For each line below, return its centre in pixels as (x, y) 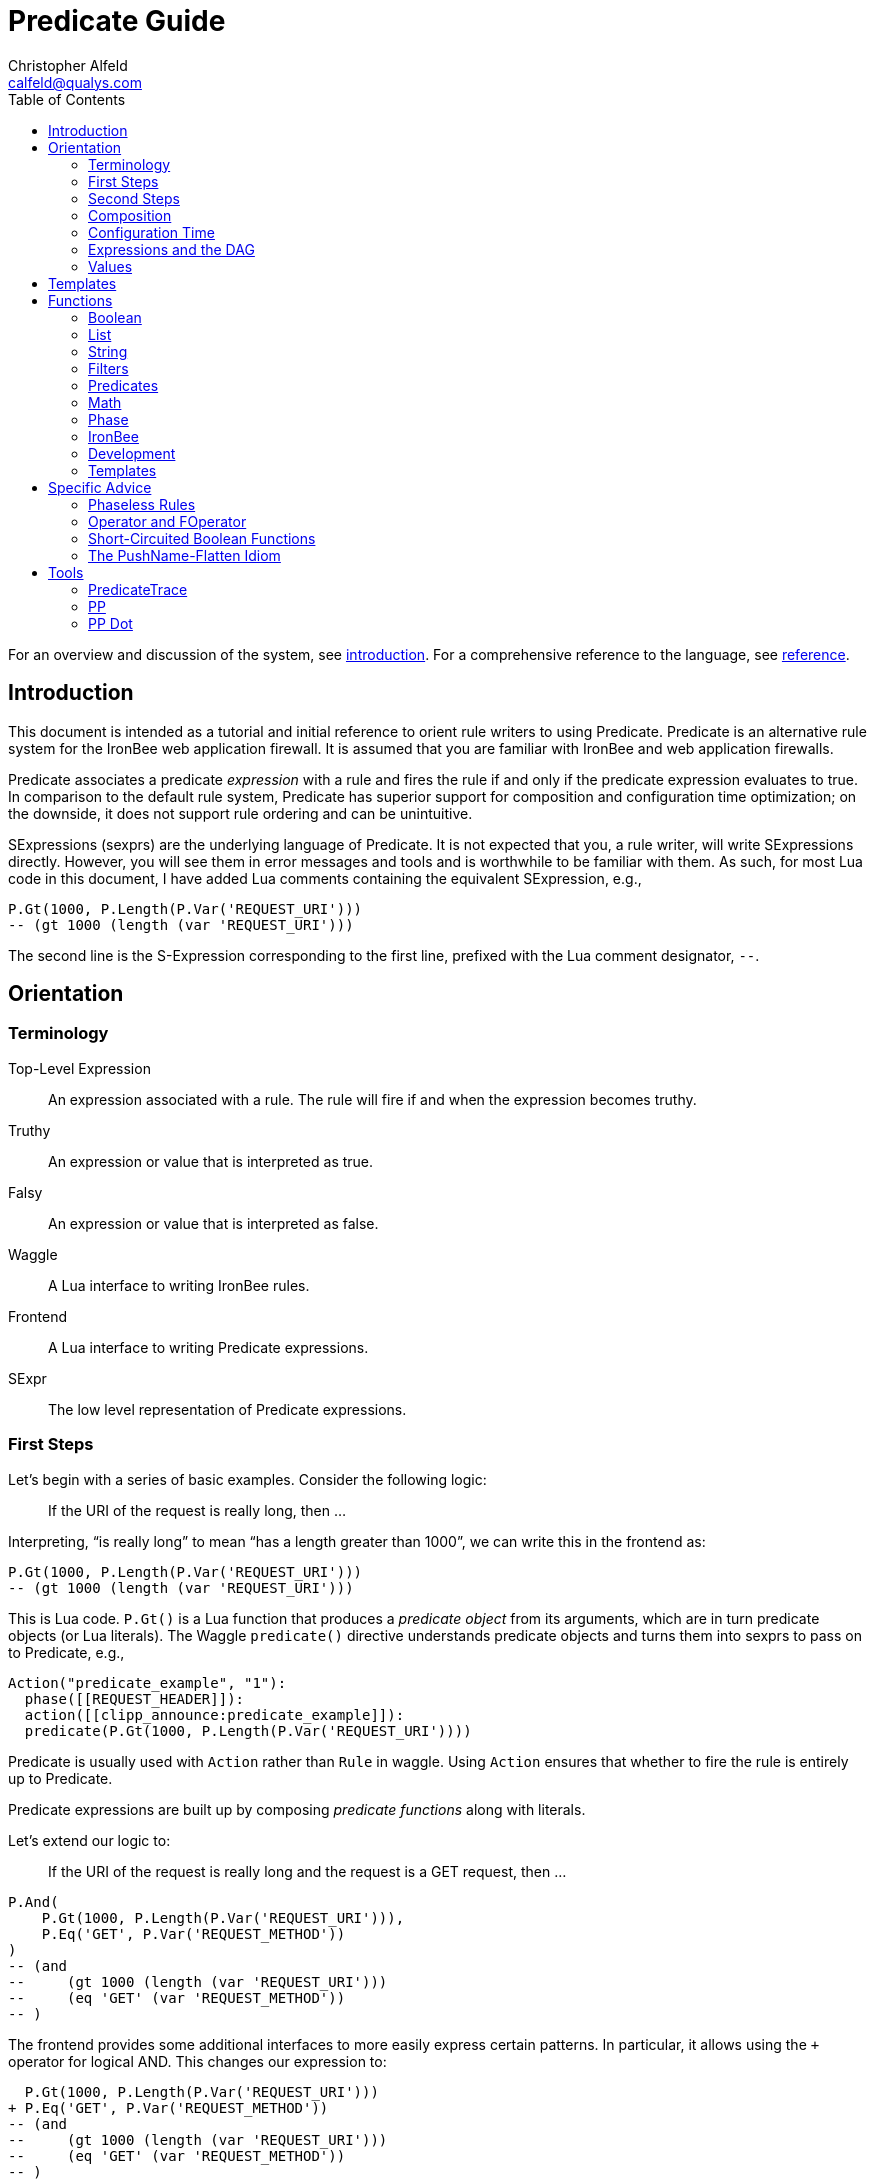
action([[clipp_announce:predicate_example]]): (214, 1714)
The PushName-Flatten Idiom (184, 555)
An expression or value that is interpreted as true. (211, 1161)
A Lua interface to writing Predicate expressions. (208, 1347)
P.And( (33, 1901)
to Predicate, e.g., (66, 1652)
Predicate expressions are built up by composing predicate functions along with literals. (297, 1809)
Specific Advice (100, 487)
